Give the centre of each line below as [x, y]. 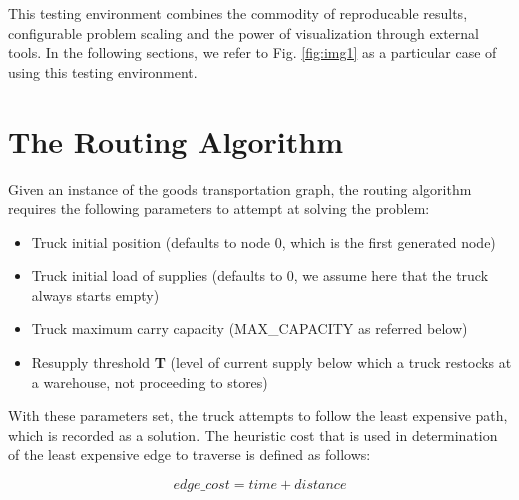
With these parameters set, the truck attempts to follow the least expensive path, [258, 415]
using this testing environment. [103, 71]
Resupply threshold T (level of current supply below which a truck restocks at [271, 362]
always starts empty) [95, 294]
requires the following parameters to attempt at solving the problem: [219, 208]
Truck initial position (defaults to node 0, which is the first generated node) [263, 241]
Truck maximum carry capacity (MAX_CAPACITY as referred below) [249, 328]
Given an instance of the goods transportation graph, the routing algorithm [240, 188]
